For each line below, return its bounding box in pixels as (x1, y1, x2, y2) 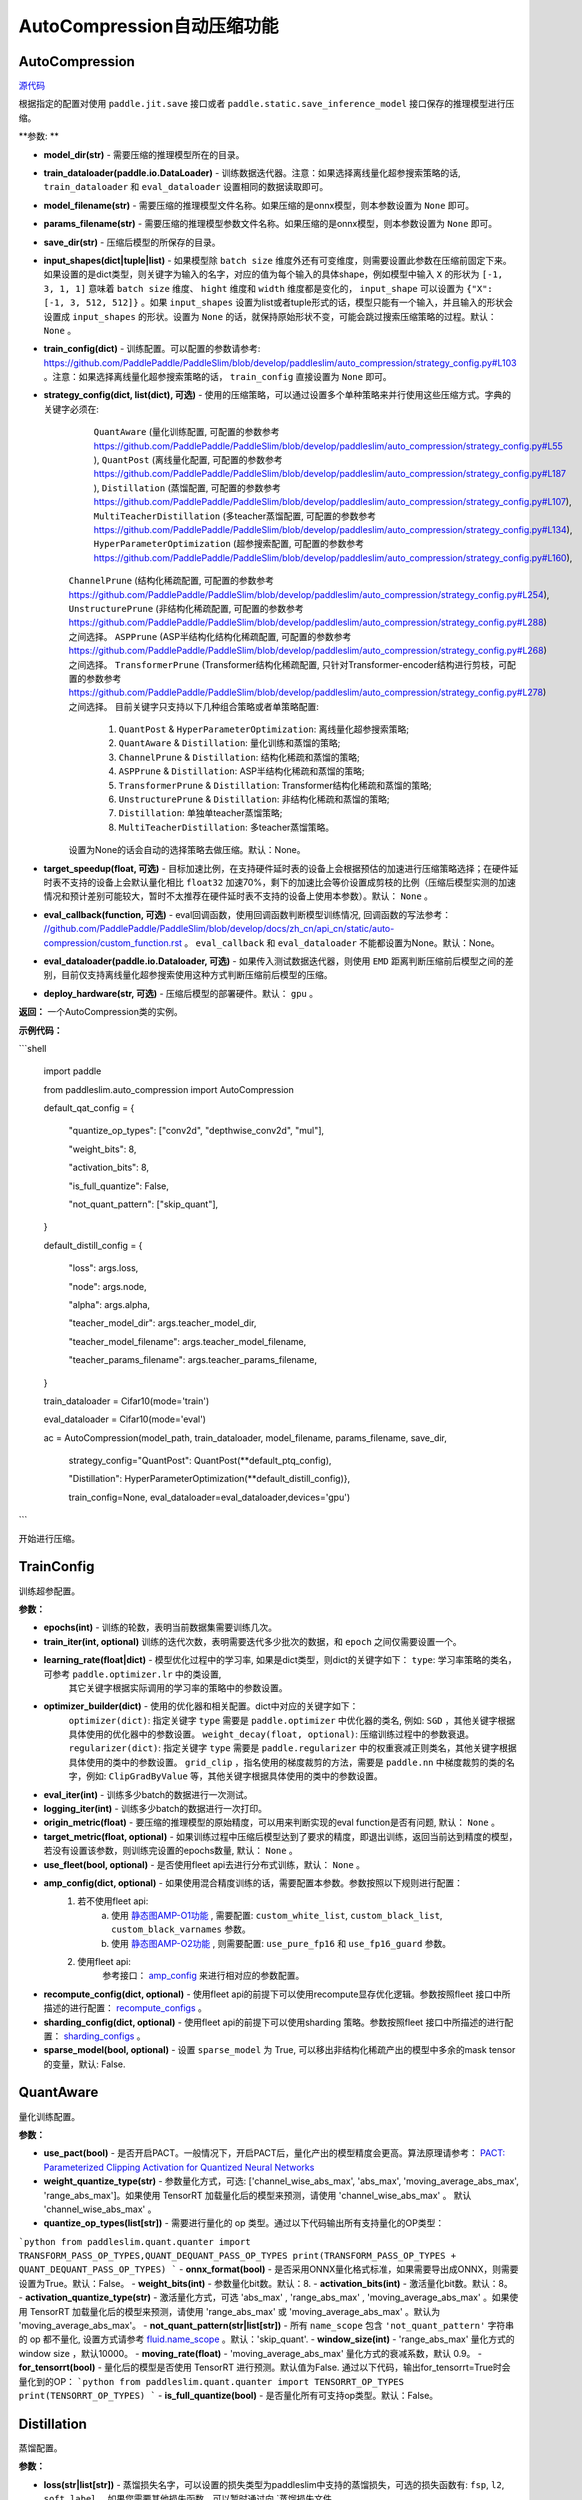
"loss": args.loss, (68, 1262, 139, 1274)
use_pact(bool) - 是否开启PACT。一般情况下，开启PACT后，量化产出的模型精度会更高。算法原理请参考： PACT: (43, 2147, 506, 2159)
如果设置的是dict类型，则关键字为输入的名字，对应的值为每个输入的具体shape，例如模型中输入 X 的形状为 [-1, (43, 268, 504, 280)
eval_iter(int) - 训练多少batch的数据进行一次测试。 (43, 1788, 254, 1800)
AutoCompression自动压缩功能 (18, 15, 279, 37)
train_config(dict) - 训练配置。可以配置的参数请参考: (43, 343, 261, 355)
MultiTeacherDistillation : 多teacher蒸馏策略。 (118, 821, 335, 833)
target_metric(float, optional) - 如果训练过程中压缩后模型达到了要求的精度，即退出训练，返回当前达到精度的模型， (43, 1830, 518, 1842)
